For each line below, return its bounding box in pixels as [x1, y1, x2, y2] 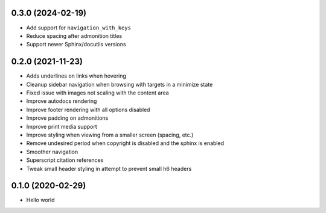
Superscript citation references [26, 156, 104, 164]
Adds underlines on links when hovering [26, 72, 127, 79]
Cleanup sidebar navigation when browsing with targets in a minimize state [26, 81, 213, 88]
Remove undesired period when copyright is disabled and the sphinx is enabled [26, 140, 225, 147]
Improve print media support [26, 123, 98, 130]
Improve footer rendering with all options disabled [26, 106, 150, 113]
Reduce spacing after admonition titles [26, 32, 123, 39]
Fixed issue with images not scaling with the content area [26, 89, 169, 96]
